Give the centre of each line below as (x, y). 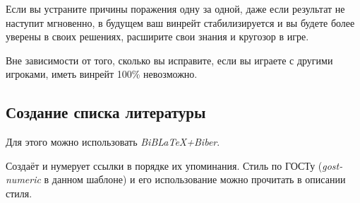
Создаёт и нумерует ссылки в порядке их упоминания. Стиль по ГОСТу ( (164, 165)
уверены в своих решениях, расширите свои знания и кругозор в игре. (157, 36)
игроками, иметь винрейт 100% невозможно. (102, 74)
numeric (23, 179)
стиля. (19, 193)
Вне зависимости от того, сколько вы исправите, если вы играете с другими (169, 60)
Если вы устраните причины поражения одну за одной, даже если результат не (175, 8)
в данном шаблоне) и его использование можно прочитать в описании (195, 179)
